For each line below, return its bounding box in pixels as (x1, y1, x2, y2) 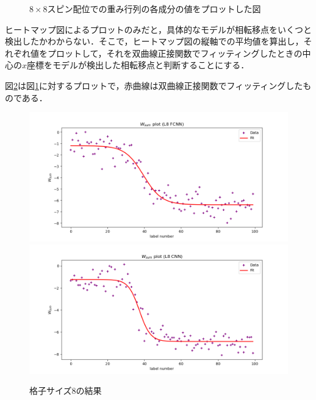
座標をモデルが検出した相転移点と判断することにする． (27, 59, 250, 71)
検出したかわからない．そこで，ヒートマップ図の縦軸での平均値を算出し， (5, 35, 304, 48)
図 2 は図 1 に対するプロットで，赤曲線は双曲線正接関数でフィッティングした (5, 79, 303, 91)
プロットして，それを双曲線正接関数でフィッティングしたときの (47, 46, 303, 59)
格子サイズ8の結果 (29, 384, 102, 397)
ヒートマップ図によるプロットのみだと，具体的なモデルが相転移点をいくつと (5, 23, 312, 35)
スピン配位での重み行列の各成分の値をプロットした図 (47, 2, 261, 15)
